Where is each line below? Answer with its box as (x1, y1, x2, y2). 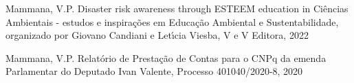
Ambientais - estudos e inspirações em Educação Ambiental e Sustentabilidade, (5, 14, 339, 29)
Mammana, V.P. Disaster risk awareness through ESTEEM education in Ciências (5, 1, 349, 15)
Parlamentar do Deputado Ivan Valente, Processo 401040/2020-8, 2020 (5, 64, 303, 78)
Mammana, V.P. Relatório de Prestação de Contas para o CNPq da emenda (5, 50, 327, 65)
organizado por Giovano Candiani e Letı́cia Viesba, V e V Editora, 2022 (5, 28, 309, 42)
